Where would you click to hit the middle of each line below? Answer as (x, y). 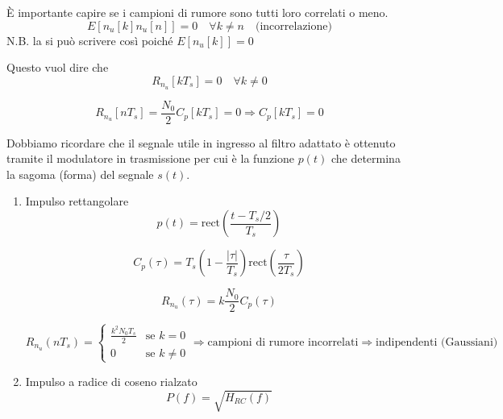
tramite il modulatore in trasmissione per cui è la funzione (150, 158)
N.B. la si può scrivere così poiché (90, 40)
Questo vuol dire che (58, 67)
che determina (366, 158)
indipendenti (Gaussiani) (437, 342)
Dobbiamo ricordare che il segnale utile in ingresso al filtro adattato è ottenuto (201, 142)
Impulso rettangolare (77, 201)
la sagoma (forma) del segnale (80, 174)
